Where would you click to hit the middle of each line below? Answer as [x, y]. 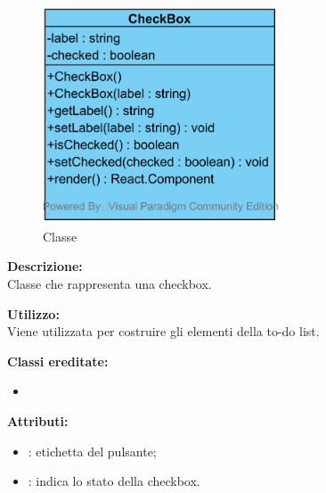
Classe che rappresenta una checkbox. [110, 283]
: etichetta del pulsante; [92, 451]
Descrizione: [45, 266]
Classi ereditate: [58, 361]
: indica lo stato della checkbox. [114, 481]
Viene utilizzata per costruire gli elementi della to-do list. [163, 331]
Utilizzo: [33, 313]
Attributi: [38, 420]
